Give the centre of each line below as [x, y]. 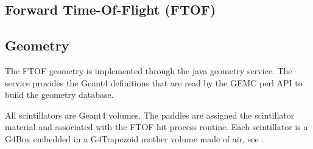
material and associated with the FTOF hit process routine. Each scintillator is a [156, 127]
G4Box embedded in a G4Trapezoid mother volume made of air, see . [135, 138]
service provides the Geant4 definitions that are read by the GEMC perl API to [154, 82]
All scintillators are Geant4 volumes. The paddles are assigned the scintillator [150, 115]
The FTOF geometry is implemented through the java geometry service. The [149, 70]
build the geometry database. [59, 95]
